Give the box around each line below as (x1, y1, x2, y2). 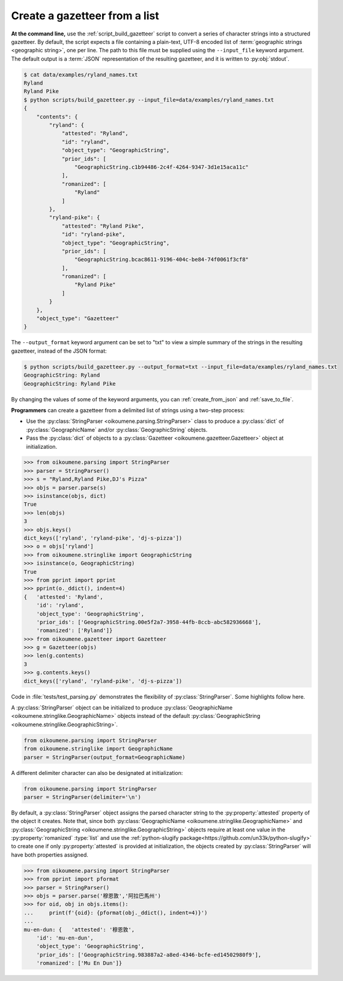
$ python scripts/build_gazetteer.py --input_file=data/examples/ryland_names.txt (23, 96, 275, 103)
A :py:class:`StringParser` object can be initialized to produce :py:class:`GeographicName (11, 704, 233, 711)
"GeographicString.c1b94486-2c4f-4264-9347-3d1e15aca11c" (74, 164, 249, 171)
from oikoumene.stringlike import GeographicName (23, 746, 173, 752)
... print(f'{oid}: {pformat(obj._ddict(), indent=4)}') (23, 909, 208, 916)
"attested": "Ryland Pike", (61, 222, 144, 229)
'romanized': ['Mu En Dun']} (36, 960, 123, 967)
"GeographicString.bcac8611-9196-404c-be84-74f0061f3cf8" (74, 256, 249, 263)
